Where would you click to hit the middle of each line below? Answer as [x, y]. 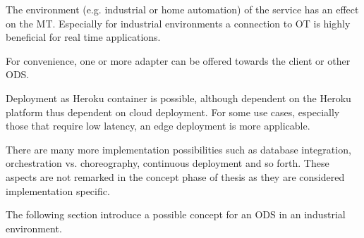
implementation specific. [58, 190]
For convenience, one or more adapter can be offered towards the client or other [178, 60]
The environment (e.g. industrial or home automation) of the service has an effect [182, 9]
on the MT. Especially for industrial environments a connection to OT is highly [178, 23]
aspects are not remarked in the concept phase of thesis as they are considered [175, 176]
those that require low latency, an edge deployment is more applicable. [158, 126]
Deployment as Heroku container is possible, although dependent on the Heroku [178, 98]
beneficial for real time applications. [83, 37]
